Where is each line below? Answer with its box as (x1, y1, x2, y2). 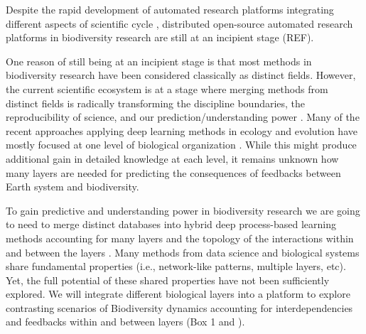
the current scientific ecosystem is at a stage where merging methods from (6, 81, 328, 96)
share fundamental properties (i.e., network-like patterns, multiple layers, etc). (6, 259, 346, 274)
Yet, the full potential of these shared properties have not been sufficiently (6, 272, 330, 287)
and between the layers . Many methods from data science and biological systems (6, 244, 360, 259)
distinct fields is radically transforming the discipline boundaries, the (6, 95, 306, 110)
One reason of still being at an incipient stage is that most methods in (6, 53, 312, 68)
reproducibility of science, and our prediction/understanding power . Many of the (6, 109, 360, 124)
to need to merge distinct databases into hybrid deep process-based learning (6, 217, 336, 232)
